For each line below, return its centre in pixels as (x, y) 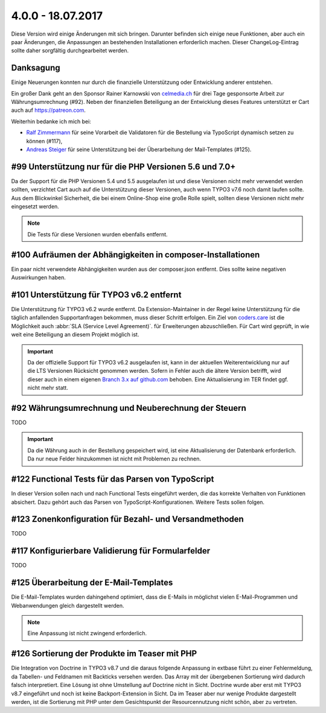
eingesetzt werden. (35, 207)
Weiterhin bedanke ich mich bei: (51, 121)
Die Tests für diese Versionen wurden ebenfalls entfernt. (98, 234)
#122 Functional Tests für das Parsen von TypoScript (113, 479)
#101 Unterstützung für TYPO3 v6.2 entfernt (96, 295)
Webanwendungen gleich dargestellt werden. (68, 605)
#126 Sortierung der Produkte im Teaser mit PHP (104, 653)
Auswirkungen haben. (39, 277)
